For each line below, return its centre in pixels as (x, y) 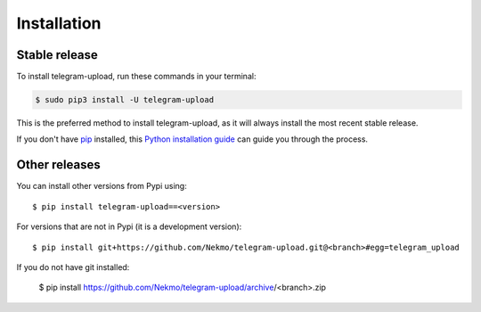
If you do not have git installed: (73, 267)
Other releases (59, 165)
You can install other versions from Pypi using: (102, 186)
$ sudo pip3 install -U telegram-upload (124, 100)
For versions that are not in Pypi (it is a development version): (129, 226)
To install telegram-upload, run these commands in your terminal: (136, 77)
